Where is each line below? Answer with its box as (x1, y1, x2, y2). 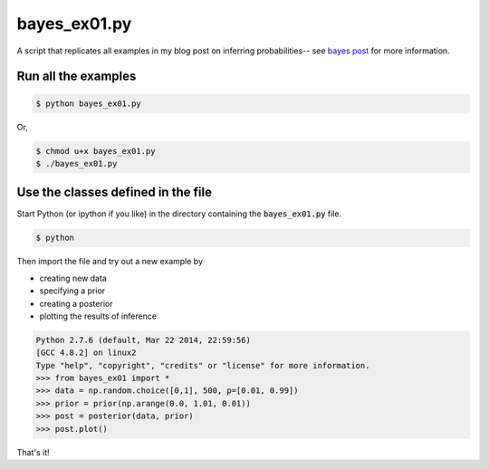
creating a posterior (39, 298, 113, 309)
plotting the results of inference (39, 311, 158, 321)
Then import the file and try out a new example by (16, 256, 204, 267)
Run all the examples (16, 69, 137, 84)
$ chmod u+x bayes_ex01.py (35, 146, 156, 156)
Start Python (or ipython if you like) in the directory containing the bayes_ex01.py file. (16, 208, 342, 219)
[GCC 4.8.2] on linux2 (35, 348, 137, 358)
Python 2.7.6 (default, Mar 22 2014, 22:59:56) (35, 335, 251, 345)
